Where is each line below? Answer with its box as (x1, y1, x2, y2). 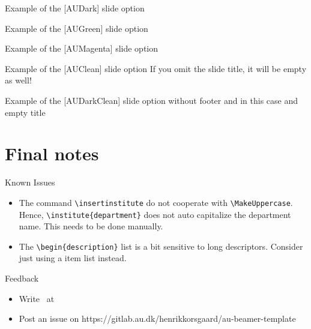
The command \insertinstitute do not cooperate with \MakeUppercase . (19, 196, 293, 208)
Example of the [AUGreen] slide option (5, 22, 148, 34)
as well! (5, 74, 32, 86)
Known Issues (5, 176, 55, 189)
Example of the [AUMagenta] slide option (5, 42, 159, 55)
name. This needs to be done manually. (19, 220, 163, 232)
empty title (5, 106, 46, 118)
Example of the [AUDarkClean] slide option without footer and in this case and (5, 94, 298, 106)
